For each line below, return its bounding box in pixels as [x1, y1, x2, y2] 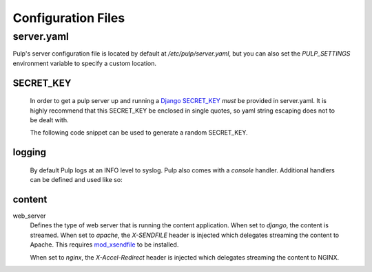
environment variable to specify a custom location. [12, 59, 157, 67]
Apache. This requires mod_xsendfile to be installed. [30, 240, 179, 249]
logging [12, 146, 47, 158]
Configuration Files [12, 10, 125, 25]
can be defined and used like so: [30, 176, 123, 184]
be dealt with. [30, 115, 69, 124]
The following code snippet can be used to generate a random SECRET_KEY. [30, 128, 248, 137]
